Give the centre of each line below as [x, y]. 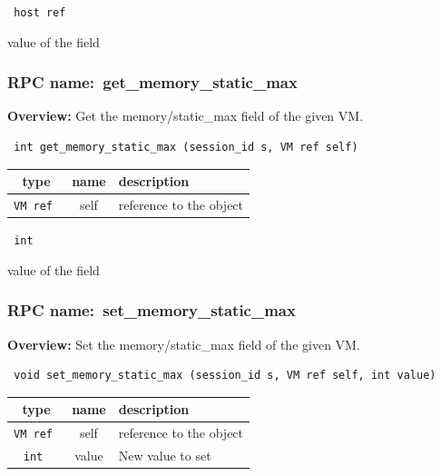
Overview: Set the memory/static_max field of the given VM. [184, 344]
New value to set [165, 456]
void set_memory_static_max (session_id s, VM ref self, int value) [225, 376]
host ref [40, 13]
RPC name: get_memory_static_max [152, 82]
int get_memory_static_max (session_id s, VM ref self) [186, 148]
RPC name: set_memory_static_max [152, 310]
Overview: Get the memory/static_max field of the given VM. [186, 116]
